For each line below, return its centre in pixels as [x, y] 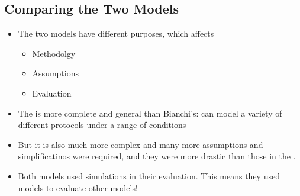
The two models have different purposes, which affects [116, 33]
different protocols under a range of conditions [102, 125]
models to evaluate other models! [78, 187]
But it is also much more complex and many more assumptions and [141, 144]
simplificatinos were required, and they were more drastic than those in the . [157, 156]
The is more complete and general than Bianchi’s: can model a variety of [150, 113]
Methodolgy [54, 53]
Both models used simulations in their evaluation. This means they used [149, 176]
